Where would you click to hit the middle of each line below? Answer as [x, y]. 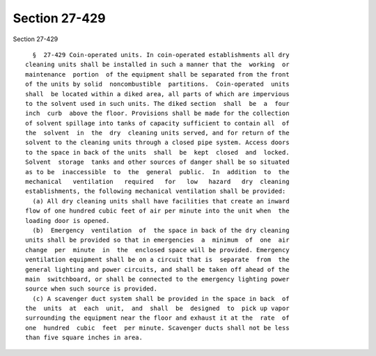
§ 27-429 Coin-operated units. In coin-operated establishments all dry [161, 55]
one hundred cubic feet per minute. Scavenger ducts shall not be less [157, 328]
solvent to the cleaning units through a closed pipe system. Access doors [157, 142]
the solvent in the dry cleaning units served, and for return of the [157, 133]
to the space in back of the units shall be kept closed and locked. [157, 152]
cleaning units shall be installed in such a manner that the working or [157, 65]
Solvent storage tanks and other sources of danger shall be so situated [157, 162]
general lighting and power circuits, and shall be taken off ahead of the [157, 269]
